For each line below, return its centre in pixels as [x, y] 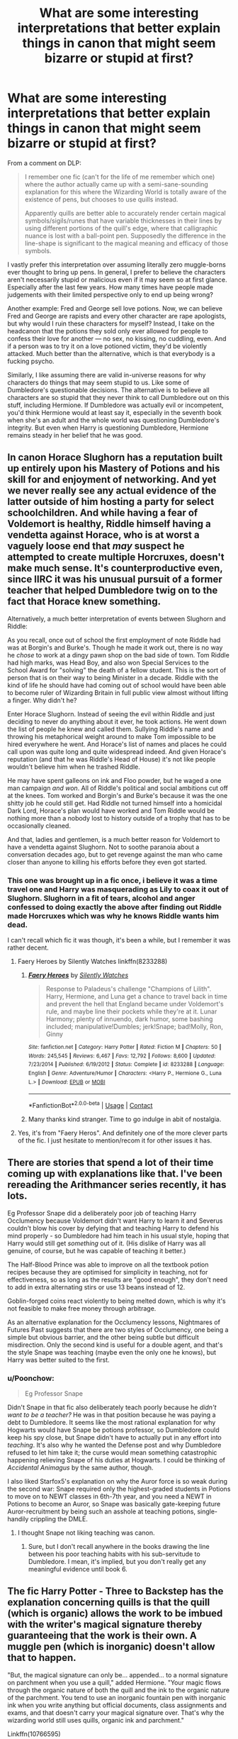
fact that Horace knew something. [84, 602]
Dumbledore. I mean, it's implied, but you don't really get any [117, 1562]
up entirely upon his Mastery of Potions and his [114, 468]
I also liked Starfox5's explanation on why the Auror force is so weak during [118, 1482]
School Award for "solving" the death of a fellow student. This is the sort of [117, 670]
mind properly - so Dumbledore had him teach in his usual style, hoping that [118, 1235]
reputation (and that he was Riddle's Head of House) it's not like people [112, 759]
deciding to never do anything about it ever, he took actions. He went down [117, 721]
